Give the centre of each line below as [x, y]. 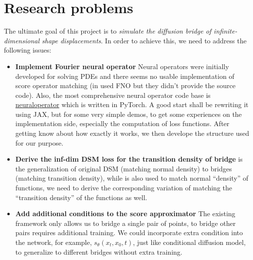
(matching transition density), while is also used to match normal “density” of [132, 178]
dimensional [22, 40]
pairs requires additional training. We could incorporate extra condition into [129, 232]
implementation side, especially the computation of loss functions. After [122, 123]
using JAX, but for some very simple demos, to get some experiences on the [128, 114]
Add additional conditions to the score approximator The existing [125, 214]
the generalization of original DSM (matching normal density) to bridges [124, 168]
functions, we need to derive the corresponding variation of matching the [124, 188]
